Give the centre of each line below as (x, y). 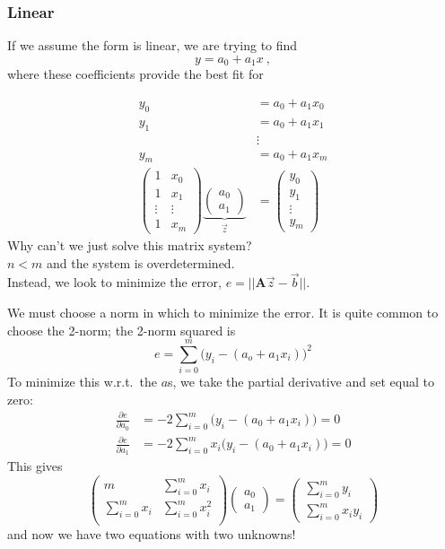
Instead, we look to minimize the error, (114, 282)
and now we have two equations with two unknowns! (152, 534)
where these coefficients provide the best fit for (135, 74)
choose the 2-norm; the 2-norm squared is (122, 330)
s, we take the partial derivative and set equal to (301, 382)
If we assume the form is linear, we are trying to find (153, 45)
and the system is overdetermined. (141, 262)
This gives (35, 466)
